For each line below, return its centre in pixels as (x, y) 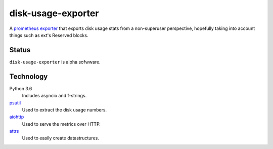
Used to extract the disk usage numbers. (64, 109)
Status (20, 50)
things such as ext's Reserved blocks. (49, 35)
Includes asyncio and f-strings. (54, 96)
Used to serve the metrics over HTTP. (61, 124)
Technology (29, 76)
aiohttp (17, 117)
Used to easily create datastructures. (61, 138)
